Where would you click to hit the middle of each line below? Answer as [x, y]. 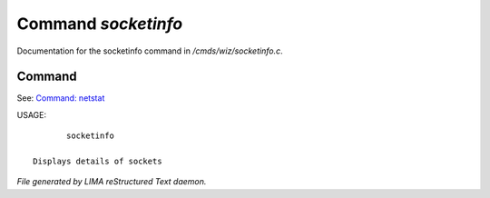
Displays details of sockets [98, 162]
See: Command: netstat [61, 98]
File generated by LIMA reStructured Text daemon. [112, 182]
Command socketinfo [100, 24]
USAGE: [32, 114]
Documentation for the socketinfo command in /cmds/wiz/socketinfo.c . [150, 51]
